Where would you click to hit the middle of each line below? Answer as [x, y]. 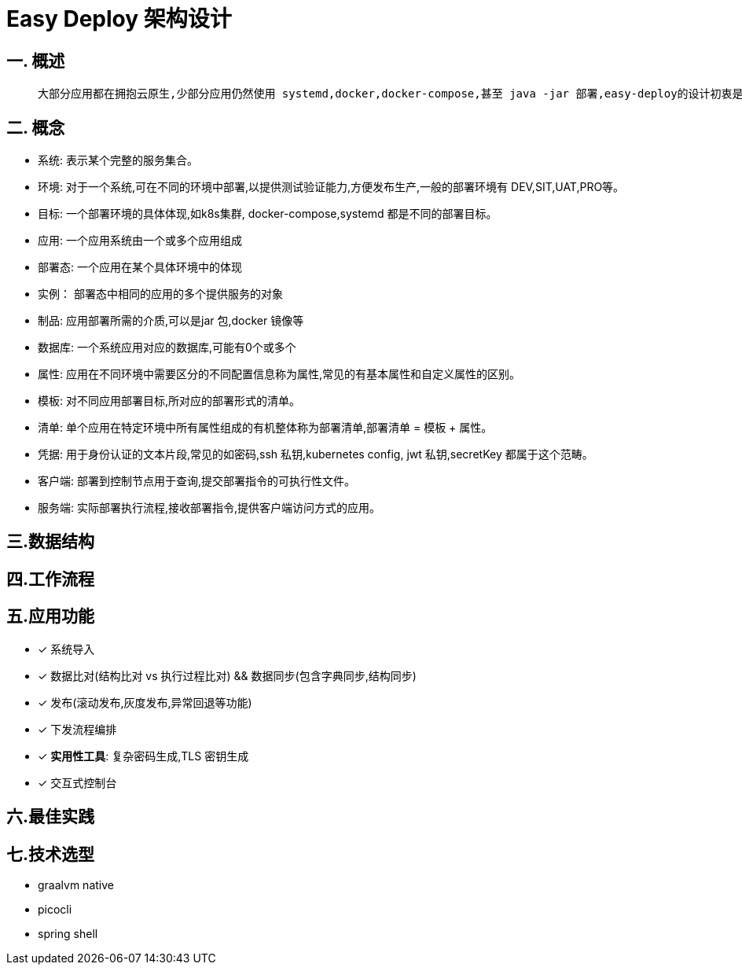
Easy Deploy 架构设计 [119, 19]
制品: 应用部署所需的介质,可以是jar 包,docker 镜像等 [171, 321]
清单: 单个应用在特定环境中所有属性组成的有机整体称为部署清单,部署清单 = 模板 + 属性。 [265, 428]
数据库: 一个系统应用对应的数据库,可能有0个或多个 [167, 348]
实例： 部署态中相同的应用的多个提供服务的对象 [160, 294]
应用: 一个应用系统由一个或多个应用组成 [140, 241]
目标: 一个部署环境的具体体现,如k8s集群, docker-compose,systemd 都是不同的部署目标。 [268, 214]
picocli [55, 909]
